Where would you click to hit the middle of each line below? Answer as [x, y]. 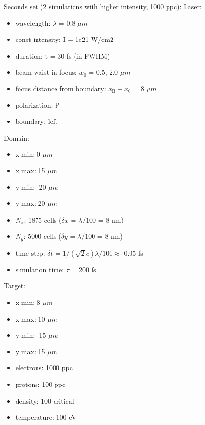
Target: [15, 286]
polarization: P [37, 105]
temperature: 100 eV [46, 417]
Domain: [17, 137]
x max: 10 [30, 318]
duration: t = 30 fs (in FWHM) [63, 55]
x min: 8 [28, 302]
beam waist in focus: [46, 72]
